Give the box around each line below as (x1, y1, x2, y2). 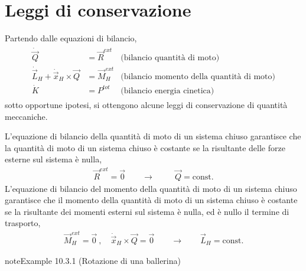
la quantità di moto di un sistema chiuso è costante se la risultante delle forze (5, 141, 285, 154)
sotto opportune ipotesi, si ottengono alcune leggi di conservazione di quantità (5, 98, 288, 110)
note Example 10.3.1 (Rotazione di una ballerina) (5, 254, 181, 267)
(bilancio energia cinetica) (121, 86, 214, 95)
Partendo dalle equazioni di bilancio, (5, 32, 137, 44)
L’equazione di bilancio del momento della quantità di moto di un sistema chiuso (5, 182, 297, 194)
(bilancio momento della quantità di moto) (121, 72, 276, 81)
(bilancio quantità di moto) (121, 54, 220, 63)
